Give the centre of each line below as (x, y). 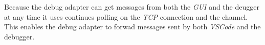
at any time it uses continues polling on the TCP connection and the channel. (126, 16)
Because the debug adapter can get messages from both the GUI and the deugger (132, 7)
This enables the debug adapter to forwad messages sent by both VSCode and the (132, 27)
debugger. (19, 36)
